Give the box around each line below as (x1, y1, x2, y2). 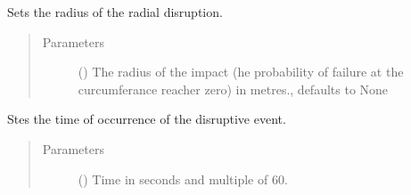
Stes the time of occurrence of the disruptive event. (7, 110, 286, 128)
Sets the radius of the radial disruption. (7, 3, 223, 20)
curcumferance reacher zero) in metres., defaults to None (78, 79, 389, 98)
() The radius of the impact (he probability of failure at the (78, 62, 404, 81)
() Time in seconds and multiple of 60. (78, 169, 288, 188)
